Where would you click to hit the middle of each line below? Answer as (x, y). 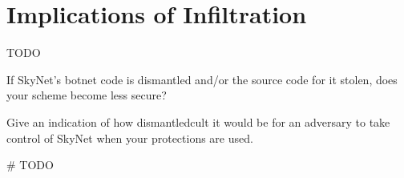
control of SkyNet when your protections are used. (130, 138)
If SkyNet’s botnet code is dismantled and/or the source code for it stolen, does (202, 79)
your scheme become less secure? (87, 95)
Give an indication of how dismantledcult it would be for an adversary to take (198, 121)
